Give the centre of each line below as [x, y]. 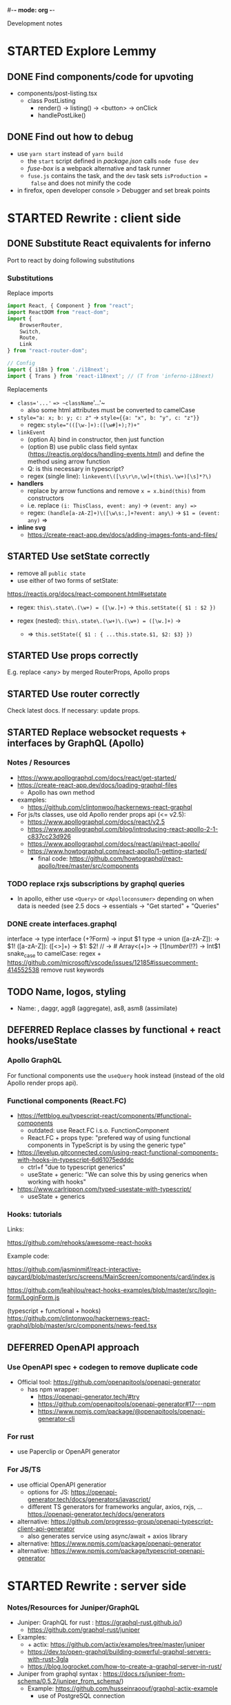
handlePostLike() [62, 115]
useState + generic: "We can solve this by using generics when [118, 1175]
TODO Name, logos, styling [67, 991]
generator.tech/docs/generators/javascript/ [89, 1499]
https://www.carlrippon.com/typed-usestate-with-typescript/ [104, 1189]
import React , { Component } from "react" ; [71, 306]
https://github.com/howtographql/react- [126, 858]
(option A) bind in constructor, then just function [96, 439]
